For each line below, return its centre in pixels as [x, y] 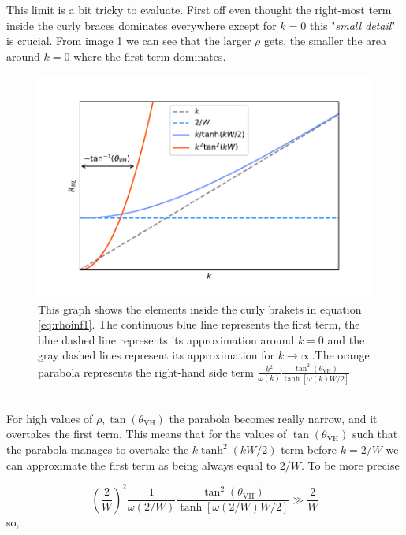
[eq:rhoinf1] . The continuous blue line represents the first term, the [199, 324]
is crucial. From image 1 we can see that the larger [129, 41]
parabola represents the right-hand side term [146, 372]
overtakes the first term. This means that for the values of [147, 434]
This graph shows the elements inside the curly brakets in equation [200, 308]
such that [375, 434]
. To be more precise [350, 464]
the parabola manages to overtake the [98, 450]
